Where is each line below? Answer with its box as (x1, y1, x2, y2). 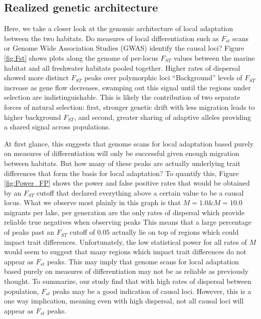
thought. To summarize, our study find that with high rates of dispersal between (4, 276, 251, 286)
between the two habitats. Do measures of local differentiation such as (4, 33, 219, 43)
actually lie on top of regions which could (112, 227, 239, 237)
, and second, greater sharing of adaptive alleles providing (74, 111, 251, 122)
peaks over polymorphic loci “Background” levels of (84, 72, 242, 83)
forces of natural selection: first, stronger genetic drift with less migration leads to (4, 101, 255, 112)
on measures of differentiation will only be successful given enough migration (4, 148, 239, 158)
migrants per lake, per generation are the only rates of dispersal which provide (4, 207, 245, 217)
